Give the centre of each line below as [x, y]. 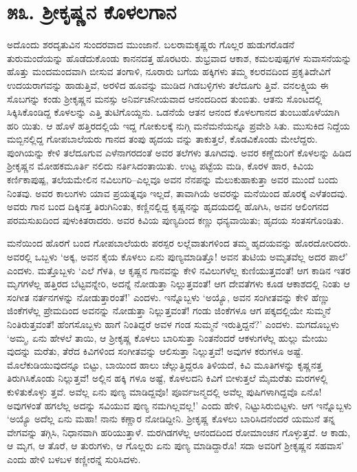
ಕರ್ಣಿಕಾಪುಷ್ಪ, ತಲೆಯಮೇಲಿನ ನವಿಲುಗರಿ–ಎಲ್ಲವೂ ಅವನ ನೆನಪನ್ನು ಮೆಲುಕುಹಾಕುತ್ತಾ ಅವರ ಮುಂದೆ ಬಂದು [173, 179]
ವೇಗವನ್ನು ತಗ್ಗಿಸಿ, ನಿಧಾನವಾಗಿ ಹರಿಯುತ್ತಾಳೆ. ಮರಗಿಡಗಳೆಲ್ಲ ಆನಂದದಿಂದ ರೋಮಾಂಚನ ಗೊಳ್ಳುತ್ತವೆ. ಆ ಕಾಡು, [179, 432]
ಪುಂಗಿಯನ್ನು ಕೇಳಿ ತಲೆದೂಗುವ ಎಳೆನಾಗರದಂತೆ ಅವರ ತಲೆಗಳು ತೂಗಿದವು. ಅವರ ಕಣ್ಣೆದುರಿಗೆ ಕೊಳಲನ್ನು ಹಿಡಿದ [179, 152]
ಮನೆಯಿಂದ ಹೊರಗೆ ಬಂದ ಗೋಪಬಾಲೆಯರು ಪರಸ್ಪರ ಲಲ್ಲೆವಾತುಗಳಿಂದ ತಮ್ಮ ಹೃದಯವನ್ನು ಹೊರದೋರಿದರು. [179, 243]
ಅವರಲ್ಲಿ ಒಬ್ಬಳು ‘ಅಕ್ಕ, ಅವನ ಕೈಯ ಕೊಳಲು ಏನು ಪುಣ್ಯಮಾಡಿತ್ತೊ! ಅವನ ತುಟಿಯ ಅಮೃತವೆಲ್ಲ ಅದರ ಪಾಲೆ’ [177, 257]
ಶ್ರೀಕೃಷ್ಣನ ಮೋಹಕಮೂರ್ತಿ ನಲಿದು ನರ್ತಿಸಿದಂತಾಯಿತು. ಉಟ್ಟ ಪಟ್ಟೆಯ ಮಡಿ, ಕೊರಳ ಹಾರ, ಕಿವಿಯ [161, 166]
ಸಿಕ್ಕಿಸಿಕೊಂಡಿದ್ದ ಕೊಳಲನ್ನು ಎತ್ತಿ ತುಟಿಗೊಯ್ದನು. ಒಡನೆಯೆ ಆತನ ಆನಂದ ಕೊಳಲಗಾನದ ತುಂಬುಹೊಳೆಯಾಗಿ [173, 112]
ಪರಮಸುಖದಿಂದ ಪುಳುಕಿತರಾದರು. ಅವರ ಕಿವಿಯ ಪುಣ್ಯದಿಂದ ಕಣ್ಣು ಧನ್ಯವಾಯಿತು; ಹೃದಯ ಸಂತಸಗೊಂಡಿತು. [175, 219]
